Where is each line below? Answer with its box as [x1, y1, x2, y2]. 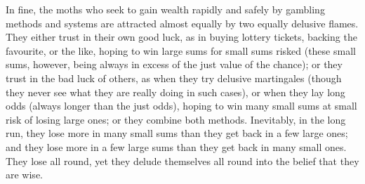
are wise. [6, 167, 43, 182]
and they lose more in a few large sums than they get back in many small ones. [6, 139, 347, 154]
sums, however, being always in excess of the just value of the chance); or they [6, 57, 343, 72]
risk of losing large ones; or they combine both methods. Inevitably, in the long [6, 112, 346, 126]
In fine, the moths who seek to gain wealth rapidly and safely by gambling [6, 2, 325, 16]
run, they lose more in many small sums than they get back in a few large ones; [6, 126, 348, 140]
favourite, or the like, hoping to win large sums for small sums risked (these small [6, 43, 356, 58]
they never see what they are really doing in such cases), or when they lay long [6, 84, 345, 99]
